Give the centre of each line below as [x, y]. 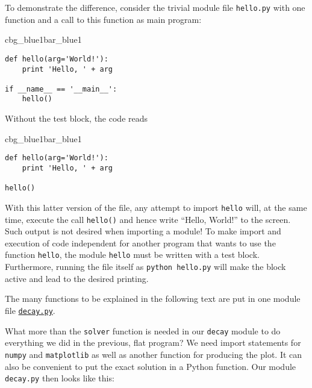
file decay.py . [30, 310]
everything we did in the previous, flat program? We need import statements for [153, 343]
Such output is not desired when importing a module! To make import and [143, 231]
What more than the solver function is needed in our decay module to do [143, 330]
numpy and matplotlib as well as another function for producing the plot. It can [154, 354]
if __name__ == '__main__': [61, 89]
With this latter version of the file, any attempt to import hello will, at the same [156, 207]
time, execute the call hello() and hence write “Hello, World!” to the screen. [148, 219]
